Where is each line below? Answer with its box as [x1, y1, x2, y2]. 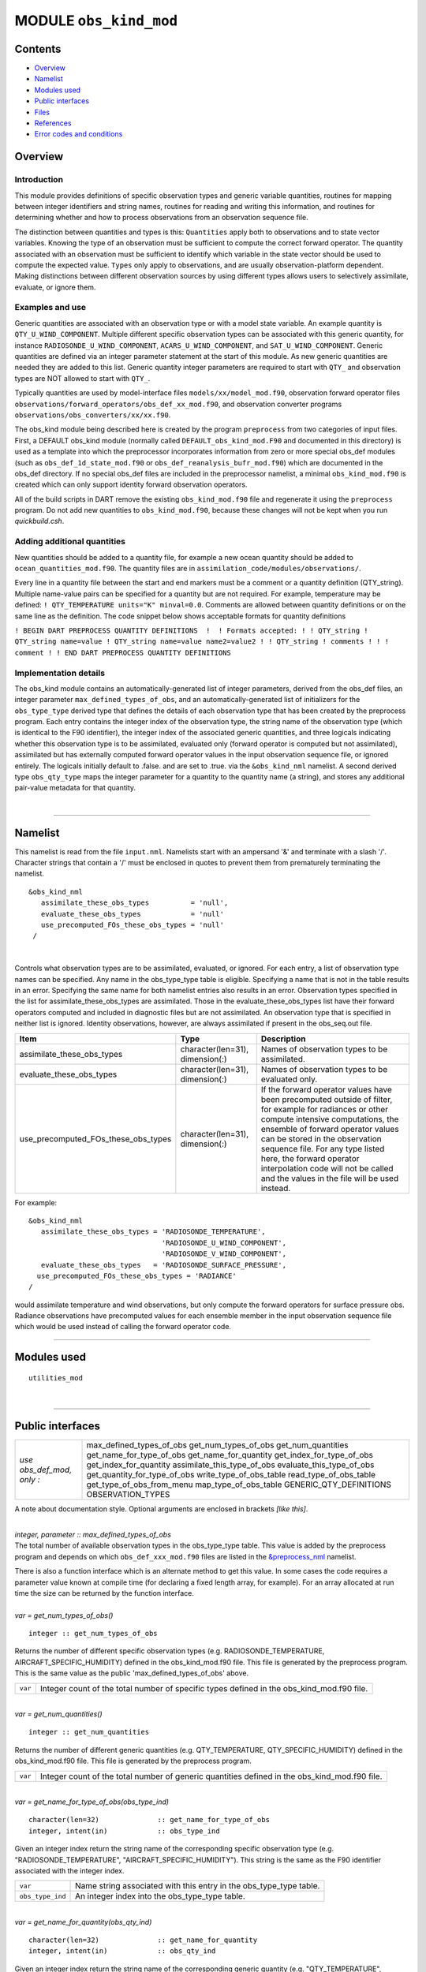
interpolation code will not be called [260, 1163, 394, 1174]
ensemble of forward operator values [260, 1123, 399, 1134]
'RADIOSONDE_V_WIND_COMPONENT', [161, 1249, 287, 1258]
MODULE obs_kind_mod [14, 12, 178, 29]
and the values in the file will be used [260, 1172, 398, 1183]
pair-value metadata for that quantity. [14, 783, 136, 793]
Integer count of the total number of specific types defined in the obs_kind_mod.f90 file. [39, 1683, 368, 1694]
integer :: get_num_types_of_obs [28, 1629, 158, 1638]
